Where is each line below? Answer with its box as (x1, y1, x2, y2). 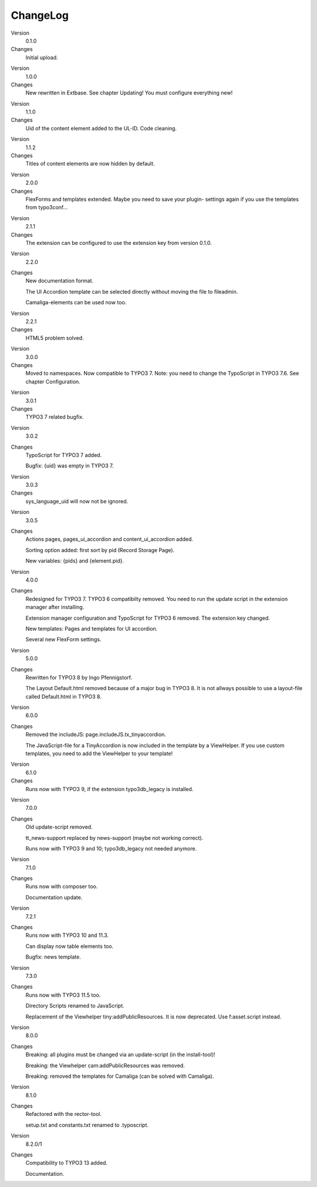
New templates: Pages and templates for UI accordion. (25, 625, 158, 632)
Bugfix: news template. (25, 953, 82, 960)
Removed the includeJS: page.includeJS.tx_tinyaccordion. (25, 731, 167, 738)
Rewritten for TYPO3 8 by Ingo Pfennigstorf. (25, 674, 132, 681)
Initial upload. (25, 53, 58, 61)
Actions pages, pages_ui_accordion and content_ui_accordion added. (25, 536, 194, 543)
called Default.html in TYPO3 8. (25, 693, 102, 700)
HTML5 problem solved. (25, 334, 85, 341)
